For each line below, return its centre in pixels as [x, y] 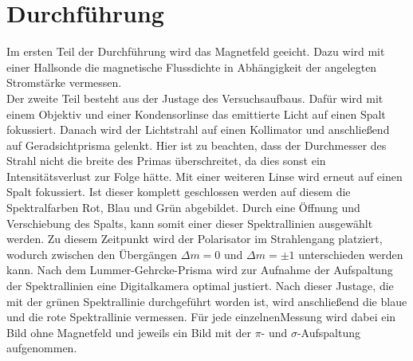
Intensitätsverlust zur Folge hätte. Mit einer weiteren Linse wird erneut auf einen [205, 176]
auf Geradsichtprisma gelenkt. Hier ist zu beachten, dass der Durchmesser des [197, 145]
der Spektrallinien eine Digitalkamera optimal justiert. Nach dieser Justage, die [200, 286]
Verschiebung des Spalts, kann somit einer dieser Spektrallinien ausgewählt [190, 223]
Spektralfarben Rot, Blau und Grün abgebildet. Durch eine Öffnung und [183, 208]
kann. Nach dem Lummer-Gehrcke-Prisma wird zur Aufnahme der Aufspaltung [200, 270]
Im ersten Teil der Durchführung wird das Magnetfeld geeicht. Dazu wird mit [196, 51]
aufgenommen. [42, 348]
